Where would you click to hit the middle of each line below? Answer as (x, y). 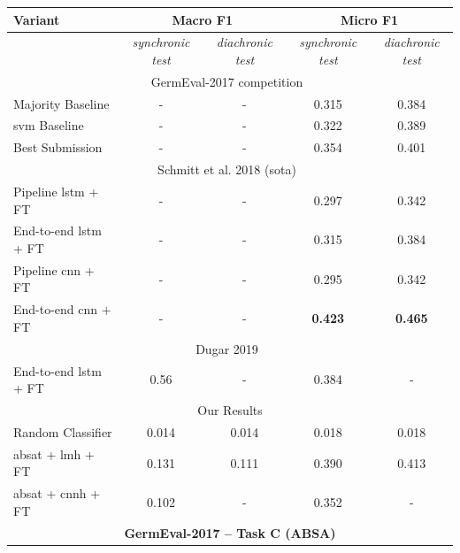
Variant (37, 19)
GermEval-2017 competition (227, 81)
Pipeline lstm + (56, 191)
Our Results (230, 410)
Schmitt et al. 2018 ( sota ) (227, 169)
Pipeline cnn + (54, 269)
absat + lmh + (54, 453)
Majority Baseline (61, 103)
